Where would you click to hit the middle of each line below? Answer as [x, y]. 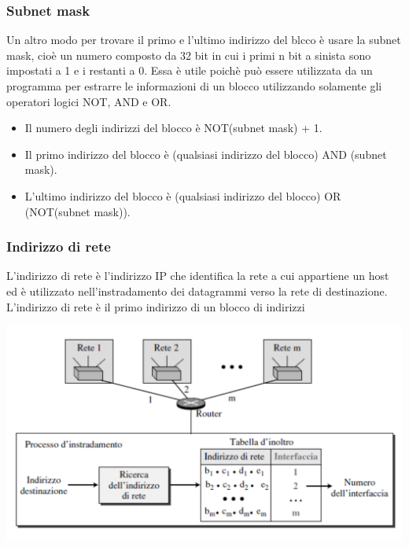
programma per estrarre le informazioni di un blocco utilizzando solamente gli [194, 86]
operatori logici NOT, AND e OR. [89, 101]
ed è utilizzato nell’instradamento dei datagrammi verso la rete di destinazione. [197, 291]
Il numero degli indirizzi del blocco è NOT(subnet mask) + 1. [173, 128]
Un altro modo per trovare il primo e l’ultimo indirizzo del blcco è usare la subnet [204, 40]
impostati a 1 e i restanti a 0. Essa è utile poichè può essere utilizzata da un [190, 70]
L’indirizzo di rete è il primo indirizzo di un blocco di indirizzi [156, 306]
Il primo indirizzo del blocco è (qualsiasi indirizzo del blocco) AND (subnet [206, 154]
